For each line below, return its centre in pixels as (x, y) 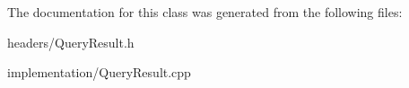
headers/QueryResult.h (71, 42)
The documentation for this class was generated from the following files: (205, 12)
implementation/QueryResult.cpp (99, 72)
